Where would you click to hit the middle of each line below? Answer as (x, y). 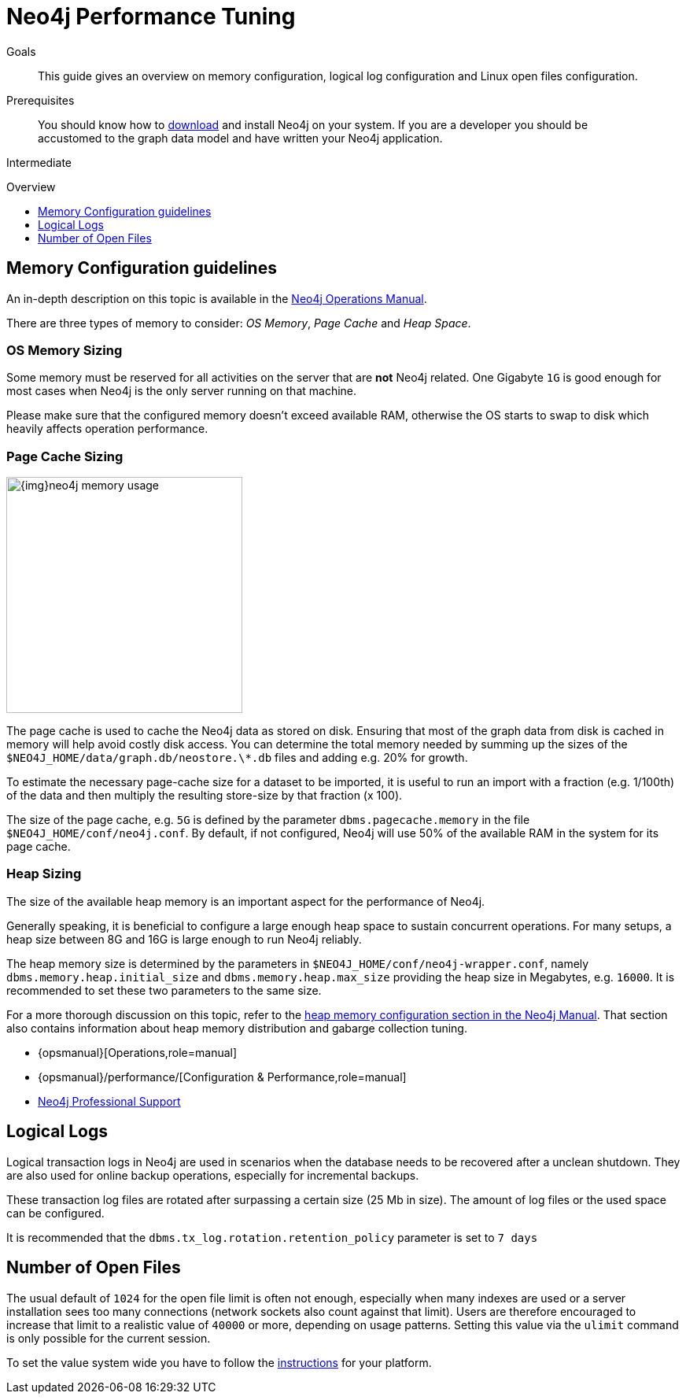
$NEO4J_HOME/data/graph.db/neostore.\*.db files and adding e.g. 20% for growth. (237, 758)
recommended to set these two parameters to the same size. (164, 990)
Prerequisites (41, 100)
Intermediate (39, 162)
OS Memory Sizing (65, 350)
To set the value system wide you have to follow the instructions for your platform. (219, 1362)
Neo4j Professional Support (109, 1101)
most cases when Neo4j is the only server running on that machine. (182, 391)
